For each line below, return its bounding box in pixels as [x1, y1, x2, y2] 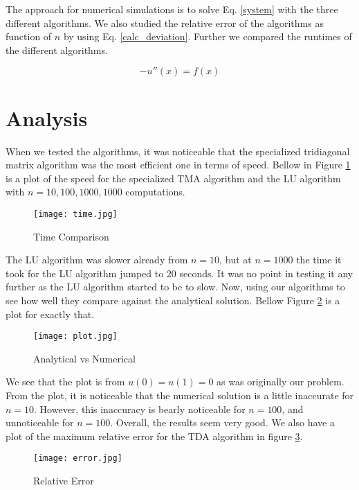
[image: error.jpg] [33, 453, 122, 464]
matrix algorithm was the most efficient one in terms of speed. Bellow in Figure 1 [6, 157, 351, 172]
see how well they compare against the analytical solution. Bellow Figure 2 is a [6, 292, 340, 307]
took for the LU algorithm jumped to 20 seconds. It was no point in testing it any [6, 265, 353, 280]
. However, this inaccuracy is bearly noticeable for [34, 401, 246, 416]
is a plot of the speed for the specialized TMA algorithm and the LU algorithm [6, 170, 341, 185]
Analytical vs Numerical [33, 351, 136, 365]
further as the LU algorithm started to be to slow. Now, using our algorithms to [6, 279, 345, 294]
